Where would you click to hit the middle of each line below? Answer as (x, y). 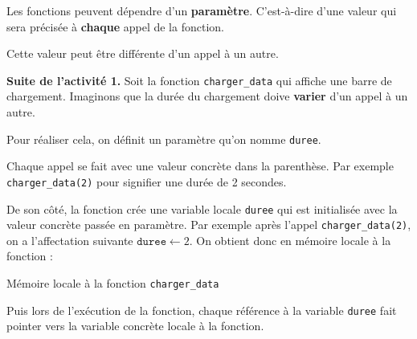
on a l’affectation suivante (70, 240)
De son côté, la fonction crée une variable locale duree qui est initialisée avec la (202, 208)
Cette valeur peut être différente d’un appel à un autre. (143, 53)
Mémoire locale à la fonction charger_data (113, 283)
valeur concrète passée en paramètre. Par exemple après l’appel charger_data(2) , (209, 225)
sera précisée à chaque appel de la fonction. (115, 26)
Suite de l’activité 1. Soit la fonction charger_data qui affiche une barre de (199, 80)
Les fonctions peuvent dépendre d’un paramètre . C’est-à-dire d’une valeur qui (202, 10)
